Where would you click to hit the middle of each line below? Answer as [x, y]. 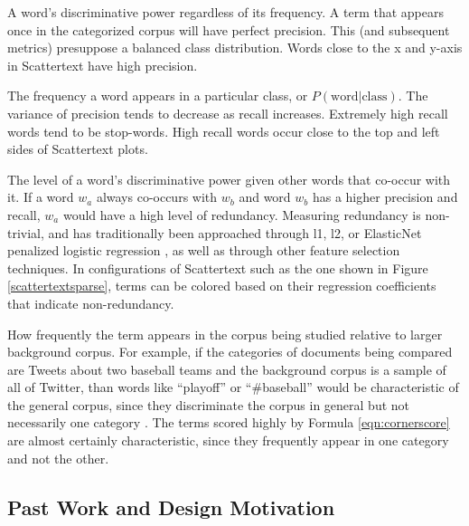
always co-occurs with [157, 197]
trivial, [26, 232]
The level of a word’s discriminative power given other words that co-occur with [229, 179]
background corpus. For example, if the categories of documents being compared [230, 352]
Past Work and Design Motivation [171, 507]
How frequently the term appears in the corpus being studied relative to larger [225, 334]
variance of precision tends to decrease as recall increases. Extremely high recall [228, 113]
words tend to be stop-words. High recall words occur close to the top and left [224, 131]
